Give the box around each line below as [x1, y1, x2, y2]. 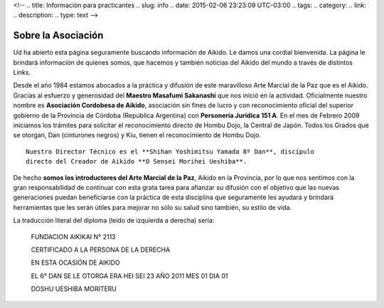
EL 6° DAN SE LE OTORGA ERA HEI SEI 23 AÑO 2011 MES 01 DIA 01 [31, 271, 228, 280]
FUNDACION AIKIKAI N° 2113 [31, 232, 116, 241]
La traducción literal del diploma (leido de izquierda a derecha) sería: [13, 216, 215, 225]
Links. [13, 68, 31, 77]
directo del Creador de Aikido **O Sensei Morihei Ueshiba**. [26, 157, 247, 166]
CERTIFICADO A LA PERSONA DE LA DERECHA [31, 245, 171, 254]
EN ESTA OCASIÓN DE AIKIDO [31, 258, 120, 267]
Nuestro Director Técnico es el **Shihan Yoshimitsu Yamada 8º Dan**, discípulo [26, 147, 315, 156]
